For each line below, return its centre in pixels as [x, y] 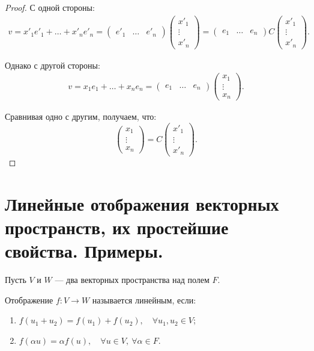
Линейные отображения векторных [142, 203]
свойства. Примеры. [84, 251]
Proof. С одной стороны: [50, 7]
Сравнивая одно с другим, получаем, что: [81, 116]
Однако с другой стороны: [53, 65]
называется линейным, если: [144, 300]
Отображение [29, 300]
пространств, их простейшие [117, 227]
